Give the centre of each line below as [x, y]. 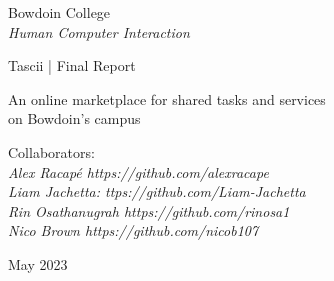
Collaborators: [51, 151]
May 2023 [38, 263]
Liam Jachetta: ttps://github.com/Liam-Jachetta [157, 191]
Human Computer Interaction [99, 31]
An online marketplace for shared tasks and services [167, 98]
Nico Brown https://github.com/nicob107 [133, 230]
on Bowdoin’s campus [74, 118]
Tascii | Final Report [72, 65]
